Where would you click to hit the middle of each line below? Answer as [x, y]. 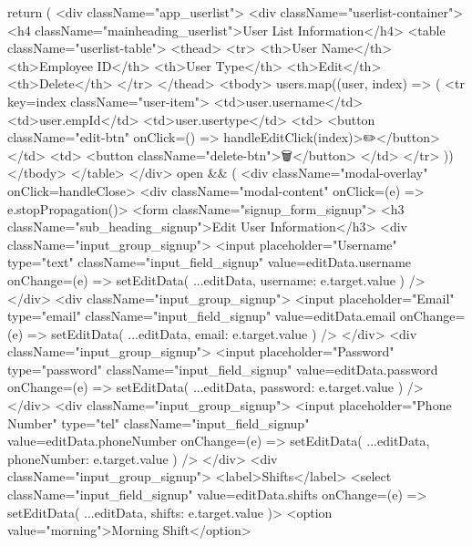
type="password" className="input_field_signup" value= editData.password [223, 369]
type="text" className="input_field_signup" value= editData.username [210, 262]
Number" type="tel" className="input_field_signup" [159, 422]
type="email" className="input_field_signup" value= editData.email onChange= [236, 316]
